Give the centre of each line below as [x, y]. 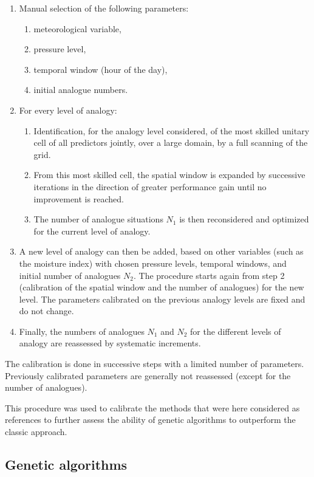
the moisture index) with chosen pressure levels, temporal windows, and [153, 263]
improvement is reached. [79, 198]
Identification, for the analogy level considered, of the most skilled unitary [172, 130]
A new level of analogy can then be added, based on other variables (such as [161, 251]
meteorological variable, [77, 28]
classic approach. [36, 432]
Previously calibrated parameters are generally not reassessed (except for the [148, 375]
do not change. [46, 311]
